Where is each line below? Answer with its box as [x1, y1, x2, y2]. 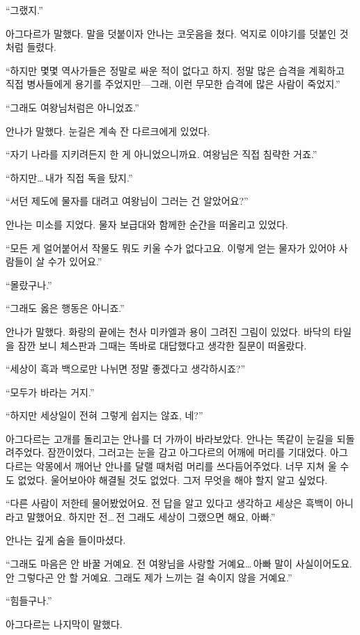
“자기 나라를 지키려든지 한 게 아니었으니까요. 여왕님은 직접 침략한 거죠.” [6, 147, 318, 162]
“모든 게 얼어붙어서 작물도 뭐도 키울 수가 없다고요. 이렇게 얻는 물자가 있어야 [6, 240, 336, 255]
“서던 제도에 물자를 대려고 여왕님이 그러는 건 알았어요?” [6, 194, 249, 208]
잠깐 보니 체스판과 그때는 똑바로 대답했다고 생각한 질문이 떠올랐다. [17, 338, 307, 352]
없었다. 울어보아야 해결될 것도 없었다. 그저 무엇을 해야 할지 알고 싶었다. [17, 472, 328, 487]
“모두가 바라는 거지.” [6, 384, 95, 399]
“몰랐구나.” [6, 277, 52, 292]
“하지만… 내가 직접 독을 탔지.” [6, 170, 133, 185]
